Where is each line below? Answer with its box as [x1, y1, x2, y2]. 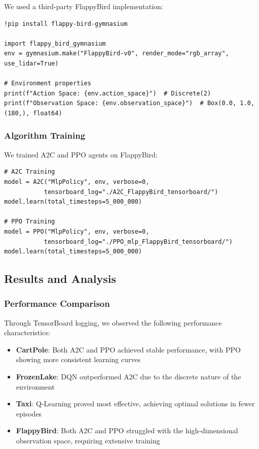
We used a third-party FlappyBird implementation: [4, 1, 163, 11]
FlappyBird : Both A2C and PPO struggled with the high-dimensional [16, 425, 238, 436]
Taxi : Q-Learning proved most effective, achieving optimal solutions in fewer [16, 398, 255, 409]
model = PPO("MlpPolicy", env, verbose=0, [4, 228, 150, 235]
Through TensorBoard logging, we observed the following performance [4, 317, 222, 328]
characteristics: [4, 327, 50, 338]
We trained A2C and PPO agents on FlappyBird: [4, 149, 158, 159]
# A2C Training [4, 168, 55, 176]
